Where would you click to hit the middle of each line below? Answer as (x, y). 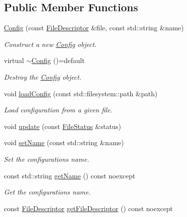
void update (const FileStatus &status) (63, 126)
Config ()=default (58, 60)
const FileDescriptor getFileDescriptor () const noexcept (89, 208)
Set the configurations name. (47, 159)
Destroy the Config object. (43, 76)
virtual (14, 60)
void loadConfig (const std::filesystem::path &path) (81, 93)
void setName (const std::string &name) (64, 142)
